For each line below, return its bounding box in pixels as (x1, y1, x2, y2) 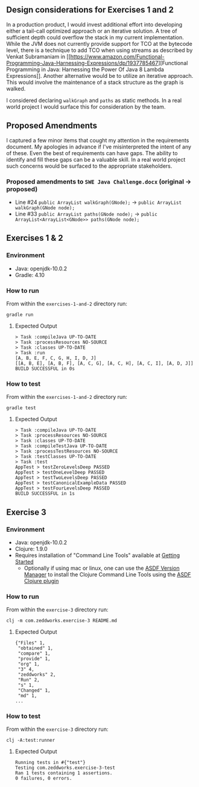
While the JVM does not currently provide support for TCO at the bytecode (6, 40, 193, 47)
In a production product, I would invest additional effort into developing (6, 21, 183, 28)
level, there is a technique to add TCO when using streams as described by (6, 46, 193, 54)
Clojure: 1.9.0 (14, 545, 48, 552)
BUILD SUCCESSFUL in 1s (14, 491, 75, 497)
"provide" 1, (17, 656, 51, 662)
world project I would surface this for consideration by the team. (6, 103, 166, 110)
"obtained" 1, (17, 645, 54, 651)
